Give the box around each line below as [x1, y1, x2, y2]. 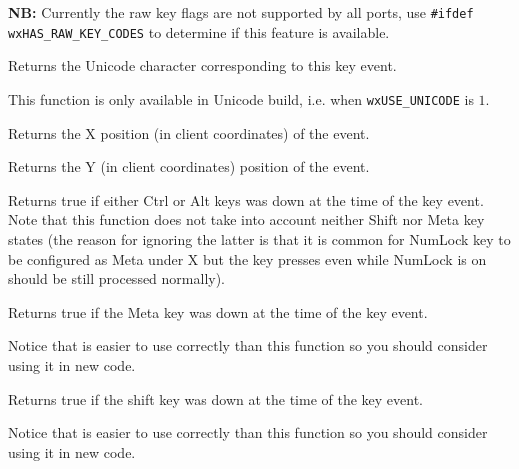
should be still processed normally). [8, 268, 226, 289]
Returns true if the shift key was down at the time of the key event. [8, 388, 424, 409]
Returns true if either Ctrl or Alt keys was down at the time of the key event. [8, 189, 484, 210]
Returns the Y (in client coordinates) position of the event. [8, 156, 370, 177]
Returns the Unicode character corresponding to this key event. [8, 55, 397, 76]
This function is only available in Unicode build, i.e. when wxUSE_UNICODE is [8, 88, 474, 109]
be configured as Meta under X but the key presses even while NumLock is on [8, 248, 487, 269]
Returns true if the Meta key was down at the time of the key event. [8, 301, 428, 322]
